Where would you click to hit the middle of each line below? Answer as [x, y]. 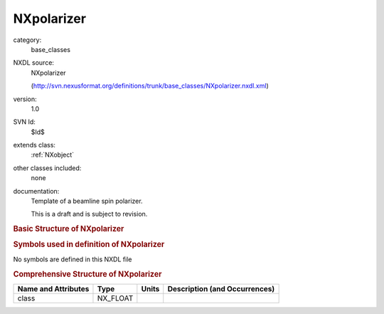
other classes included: [47, 168]
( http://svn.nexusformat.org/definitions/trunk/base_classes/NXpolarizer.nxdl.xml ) [150, 86]
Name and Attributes [53, 288]
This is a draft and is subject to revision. [89, 214]
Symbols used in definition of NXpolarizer [89, 244]
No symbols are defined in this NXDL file [73, 259]
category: [27, 40]
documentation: [36, 191]
